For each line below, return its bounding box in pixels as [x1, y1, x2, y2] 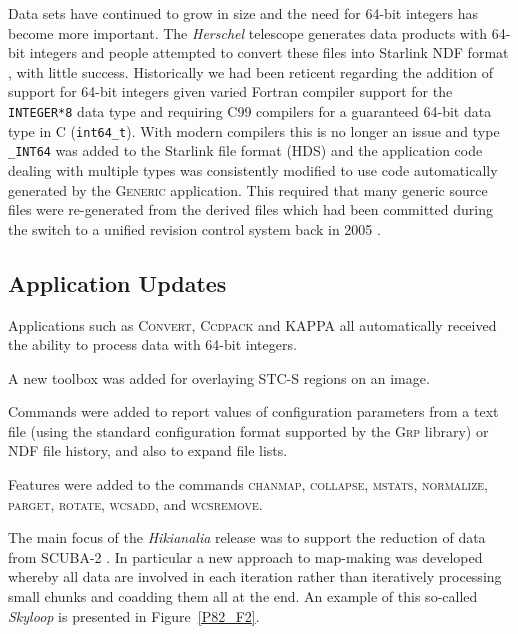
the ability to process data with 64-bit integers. [8, 334, 297, 355]
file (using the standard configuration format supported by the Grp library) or [8, 420, 489, 441]
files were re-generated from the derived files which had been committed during [8, 199, 493, 220]
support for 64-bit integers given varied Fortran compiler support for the [8, 81, 453, 102]
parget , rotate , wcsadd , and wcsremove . [8, 493, 263, 514]
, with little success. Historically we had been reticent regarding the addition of [8, 61, 494, 82]
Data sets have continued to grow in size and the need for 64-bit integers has [8, 3, 479, 23]
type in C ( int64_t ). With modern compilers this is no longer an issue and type [8, 120, 500, 141]
